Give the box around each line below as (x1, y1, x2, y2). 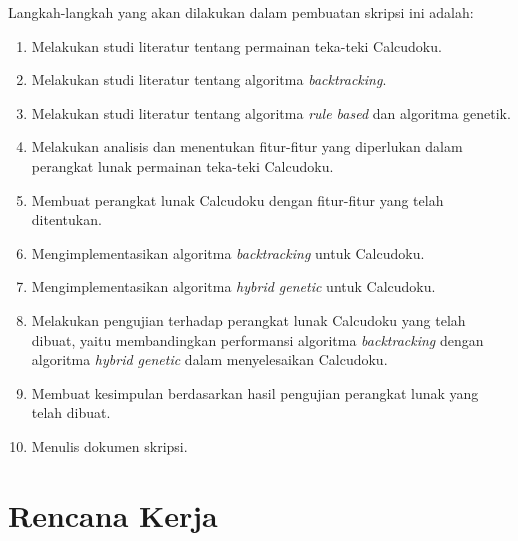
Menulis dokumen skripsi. (31, 435, 188, 456)
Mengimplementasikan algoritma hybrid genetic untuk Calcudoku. (31, 276, 436, 297)
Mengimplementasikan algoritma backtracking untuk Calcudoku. (31, 242, 425, 263)
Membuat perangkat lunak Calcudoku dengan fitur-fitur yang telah (31, 189, 444, 210)
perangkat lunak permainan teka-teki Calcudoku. (31, 155, 334, 176)
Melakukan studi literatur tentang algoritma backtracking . (31, 69, 387, 90)
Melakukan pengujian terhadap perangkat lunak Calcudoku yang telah (31, 309, 466, 330)
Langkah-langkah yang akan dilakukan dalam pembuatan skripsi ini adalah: (8, 2, 474, 22)
